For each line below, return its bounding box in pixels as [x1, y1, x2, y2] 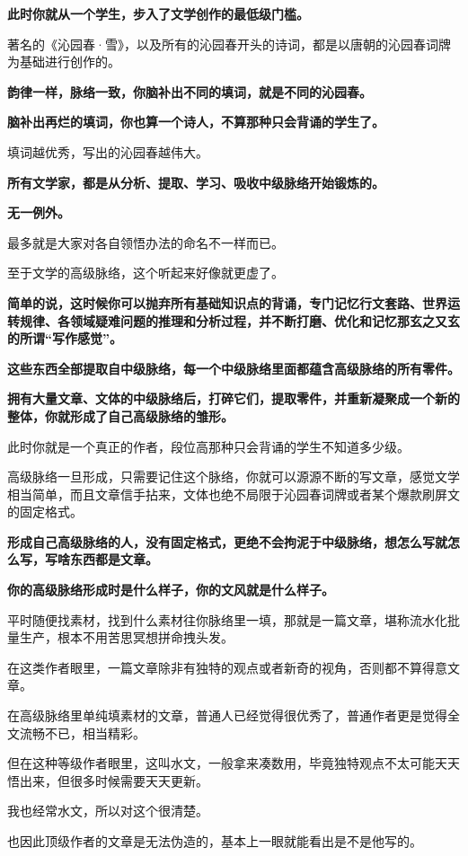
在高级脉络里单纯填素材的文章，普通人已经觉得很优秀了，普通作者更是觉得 [7, 706, 447, 725]
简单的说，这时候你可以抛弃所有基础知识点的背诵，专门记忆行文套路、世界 [7, 293, 447, 312]
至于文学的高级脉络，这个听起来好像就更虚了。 [7, 263, 284, 282]
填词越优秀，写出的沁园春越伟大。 [7, 142, 208, 161]
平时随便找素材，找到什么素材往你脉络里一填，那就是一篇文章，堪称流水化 [7, 610, 447, 629]
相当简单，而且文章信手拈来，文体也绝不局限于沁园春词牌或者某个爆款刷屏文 [7, 484, 460, 503]
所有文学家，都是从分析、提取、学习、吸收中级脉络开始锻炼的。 [7, 172, 384, 191]
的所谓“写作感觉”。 [7, 329, 122, 348]
